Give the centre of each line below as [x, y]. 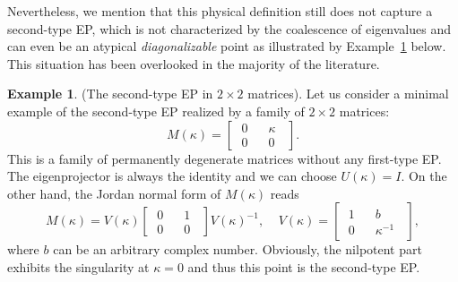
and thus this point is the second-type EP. [304, 266]
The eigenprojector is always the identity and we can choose [172, 176]
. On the [424, 176]
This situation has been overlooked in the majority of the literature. [194, 63]
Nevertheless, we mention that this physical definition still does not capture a [220, 11]
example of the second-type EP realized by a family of [156, 111]
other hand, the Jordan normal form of [114, 193]
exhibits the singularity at [78, 266]
